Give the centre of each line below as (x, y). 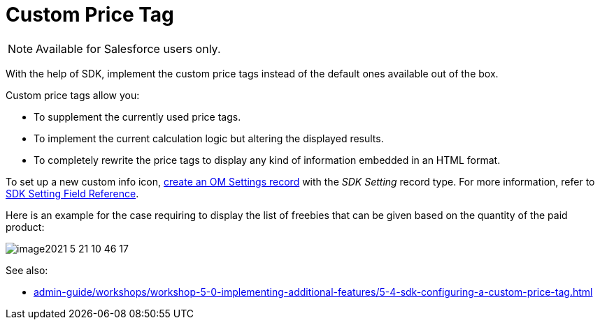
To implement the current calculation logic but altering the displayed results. (209, 138)
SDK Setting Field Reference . (72, 193)
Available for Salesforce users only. (128, 48)
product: (25, 227)
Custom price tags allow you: (73, 95)
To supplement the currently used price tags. (137, 116)
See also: (27, 270)
